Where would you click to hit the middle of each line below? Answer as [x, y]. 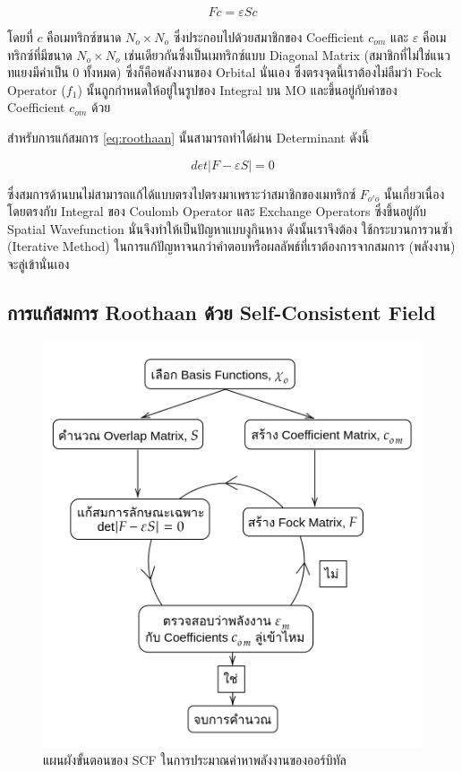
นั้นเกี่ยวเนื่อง [414, 193]
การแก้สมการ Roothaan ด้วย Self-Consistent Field [222, 312]
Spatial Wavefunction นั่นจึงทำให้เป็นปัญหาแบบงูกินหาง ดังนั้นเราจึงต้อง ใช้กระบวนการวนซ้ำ [230, 228]
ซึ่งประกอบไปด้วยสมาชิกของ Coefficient [269, 37]
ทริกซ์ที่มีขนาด [40, 54]
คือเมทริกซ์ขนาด [84, 37]
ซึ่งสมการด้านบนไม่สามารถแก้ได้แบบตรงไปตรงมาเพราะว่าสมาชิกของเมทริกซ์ [182, 193]
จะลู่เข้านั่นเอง [38, 263]
